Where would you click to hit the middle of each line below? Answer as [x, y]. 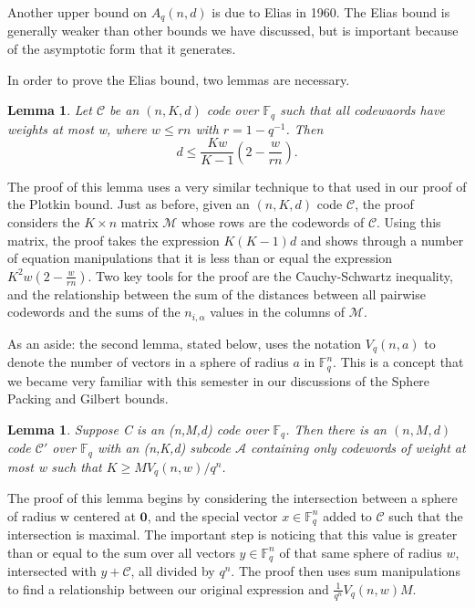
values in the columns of [278, 312]
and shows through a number [382, 240]
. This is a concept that [398, 362]
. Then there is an [336, 429]
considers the [44, 221]
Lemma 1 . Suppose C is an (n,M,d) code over [138, 429]
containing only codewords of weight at [358, 448]
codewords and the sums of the [94, 312]
